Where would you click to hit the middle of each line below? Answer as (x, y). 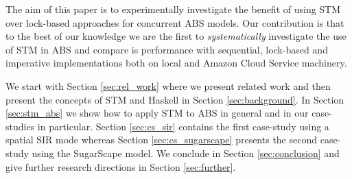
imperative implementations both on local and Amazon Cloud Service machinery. (176, 63)
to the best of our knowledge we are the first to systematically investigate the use (176, 36)
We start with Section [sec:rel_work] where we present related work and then (168, 85)
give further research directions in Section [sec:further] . (121, 166)
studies (20, 126)
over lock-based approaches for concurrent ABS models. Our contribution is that (175, 22)
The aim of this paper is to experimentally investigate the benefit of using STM (173, 9)
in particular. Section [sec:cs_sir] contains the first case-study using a (183, 126)
